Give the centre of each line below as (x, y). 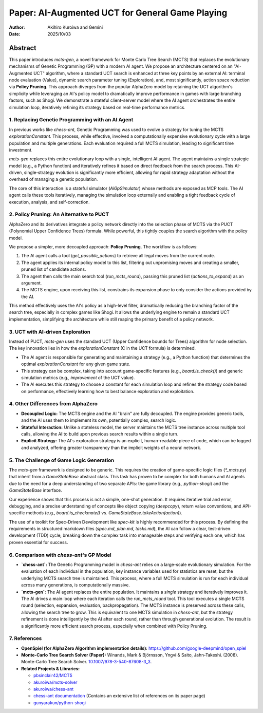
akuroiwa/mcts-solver (55, 682)
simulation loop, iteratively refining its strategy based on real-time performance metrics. (97, 107)
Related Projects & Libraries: (50, 668)
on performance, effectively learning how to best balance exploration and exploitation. (108, 391)
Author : (17, 27)
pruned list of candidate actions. (54, 269)
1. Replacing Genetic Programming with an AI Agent (71, 120)
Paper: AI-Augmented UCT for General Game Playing (118, 13)
